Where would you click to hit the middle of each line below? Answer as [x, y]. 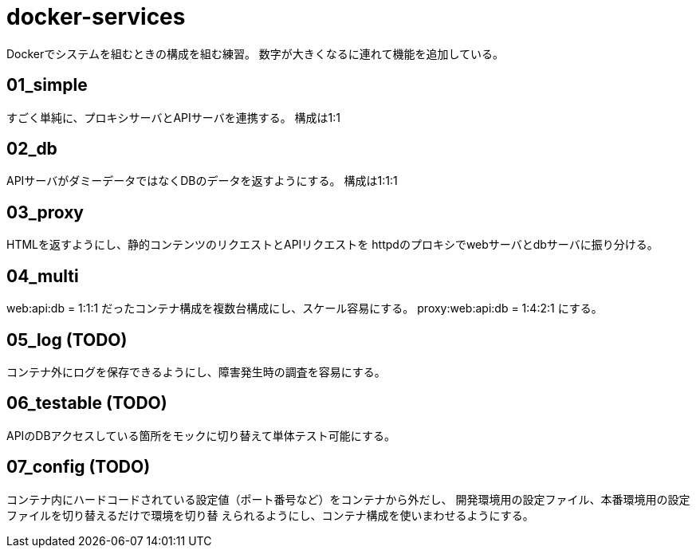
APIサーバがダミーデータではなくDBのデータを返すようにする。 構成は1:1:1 [202, 181]
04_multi [43, 276]
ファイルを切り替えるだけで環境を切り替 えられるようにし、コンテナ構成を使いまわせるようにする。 [270, 515]
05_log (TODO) [67, 340]
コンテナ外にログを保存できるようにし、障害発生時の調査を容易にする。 [196, 371]
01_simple [47, 85]
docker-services [96, 17]
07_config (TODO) [79, 467]
